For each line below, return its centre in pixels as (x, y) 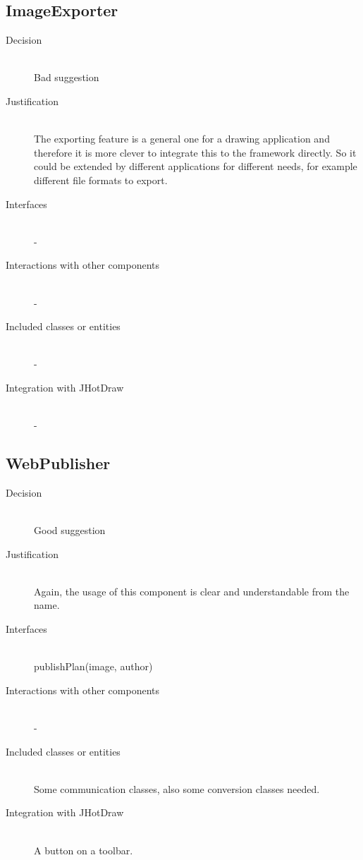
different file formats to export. (101, 180)
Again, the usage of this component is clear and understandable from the (192, 591)
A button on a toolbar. (84, 850)
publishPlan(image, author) (93, 666)
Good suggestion (70, 530)
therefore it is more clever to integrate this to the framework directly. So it (195, 152)
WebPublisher (58, 463)
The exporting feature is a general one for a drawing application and (182, 139)
